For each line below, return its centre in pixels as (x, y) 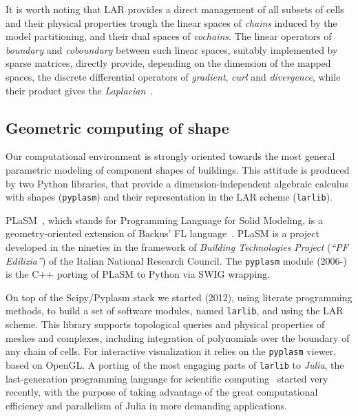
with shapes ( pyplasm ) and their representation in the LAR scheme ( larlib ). (169, 197)
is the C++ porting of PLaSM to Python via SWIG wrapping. (138, 274)
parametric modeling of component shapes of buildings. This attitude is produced (178, 169)
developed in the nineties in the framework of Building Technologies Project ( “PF (177, 246)
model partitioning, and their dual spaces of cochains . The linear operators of (169, 36)
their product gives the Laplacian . (80, 90)
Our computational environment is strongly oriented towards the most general (170, 156)
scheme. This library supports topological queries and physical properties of (165, 324)
